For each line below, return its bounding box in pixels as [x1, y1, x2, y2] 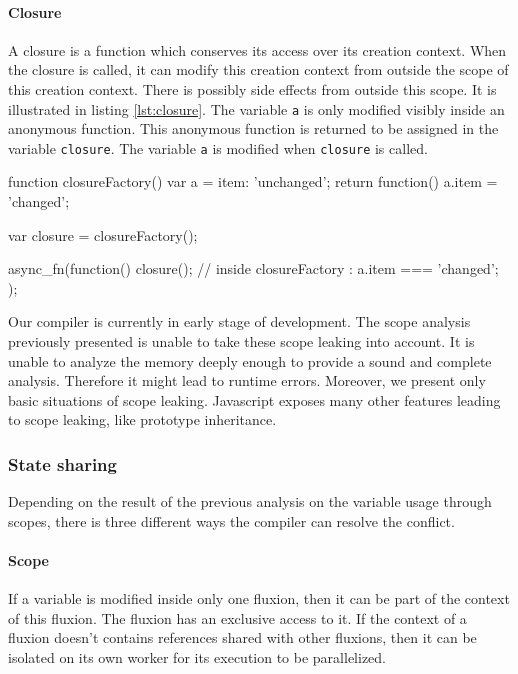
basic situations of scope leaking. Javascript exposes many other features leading [8, 389, 501, 410]
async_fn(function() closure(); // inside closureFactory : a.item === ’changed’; [8, 258, 499, 279]
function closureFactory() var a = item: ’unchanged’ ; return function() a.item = [8, 171, 498, 192]
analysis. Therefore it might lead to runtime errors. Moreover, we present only [8, 370, 486, 391]
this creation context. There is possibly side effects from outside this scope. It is [8, 78, 497, 99]
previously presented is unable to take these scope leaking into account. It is [8, 331, 475, 352]
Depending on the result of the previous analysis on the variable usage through [8, 491, 492, 512]
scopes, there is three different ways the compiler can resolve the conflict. [8, 510, 455, 531]
